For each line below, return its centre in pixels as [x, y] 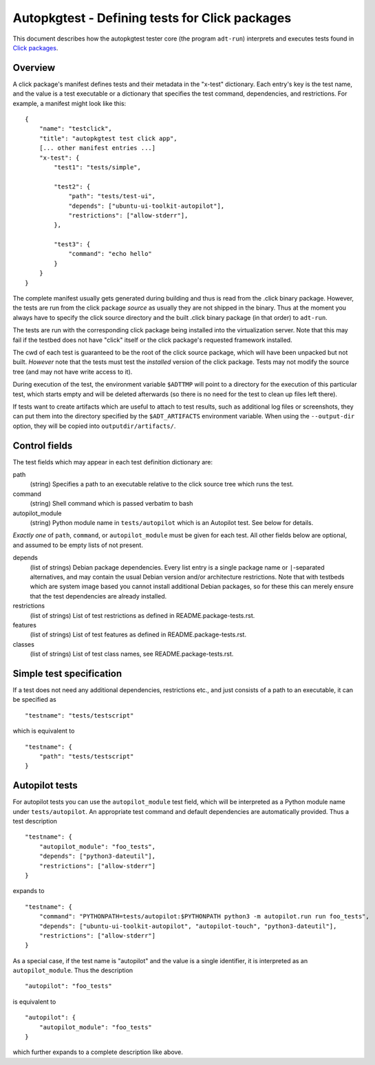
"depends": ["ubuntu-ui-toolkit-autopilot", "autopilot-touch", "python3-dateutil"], [188, 926]
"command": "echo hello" [110, 254]
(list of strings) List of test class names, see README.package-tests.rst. [132, 654]
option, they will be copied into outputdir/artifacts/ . [94, 426]
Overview [34, 68]
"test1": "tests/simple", [97, 167]
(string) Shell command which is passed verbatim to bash [111, 504]
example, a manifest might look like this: [69, 103]
